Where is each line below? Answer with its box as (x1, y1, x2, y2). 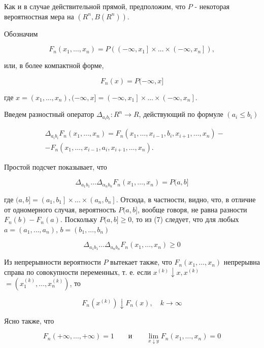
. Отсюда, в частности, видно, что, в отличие (116, 194, 256, 204)
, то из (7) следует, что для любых (131, 214, 239, 225)
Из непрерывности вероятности (4, 257, 101, 267)
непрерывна (223, 257, 260, 267)
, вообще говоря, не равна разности (137, 204, 247, 214)
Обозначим (4, 28, 38, 39)
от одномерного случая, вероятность (4, 204, 116, 214)
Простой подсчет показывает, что (4, 161, 107, 172)
